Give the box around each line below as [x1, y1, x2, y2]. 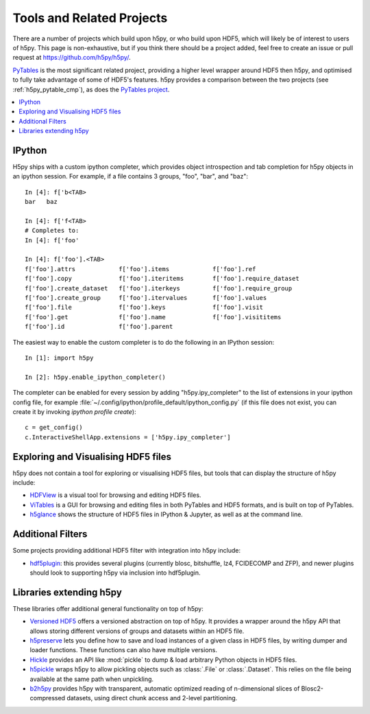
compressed [29, 694, 65, 702]
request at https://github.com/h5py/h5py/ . [12, 54, 131, 62]
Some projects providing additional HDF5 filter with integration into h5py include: [12, 546, 241, 555]
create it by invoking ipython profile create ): [12, 407, 136, 415]
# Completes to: [25, 227, 79, 235]
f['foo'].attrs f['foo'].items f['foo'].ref [25, 265, 256, 273]
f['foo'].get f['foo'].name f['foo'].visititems [25, 313, 282, 321]
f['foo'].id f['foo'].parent [25, 323, 173, 331]
